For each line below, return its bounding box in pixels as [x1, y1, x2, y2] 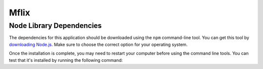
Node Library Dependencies [9, 21, 102, 30]
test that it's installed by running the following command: [9, 57, 123, 63]
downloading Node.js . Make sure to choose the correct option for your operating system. [9, 41, 188, 47]
